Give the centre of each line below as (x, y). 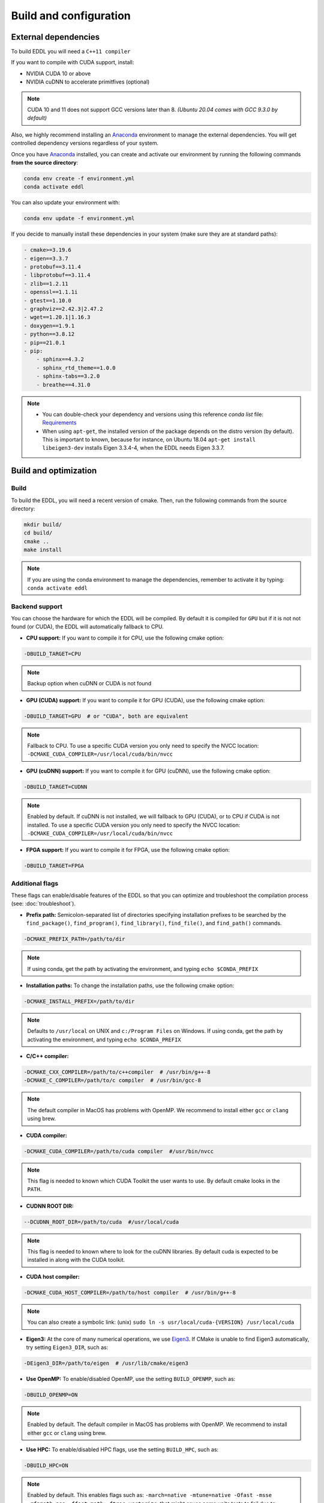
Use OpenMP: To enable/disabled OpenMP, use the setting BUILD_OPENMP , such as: (131, 1379)
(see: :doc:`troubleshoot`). (43, 904)
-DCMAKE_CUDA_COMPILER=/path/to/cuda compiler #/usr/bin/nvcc (119, 1151)
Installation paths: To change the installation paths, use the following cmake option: (130, 985)
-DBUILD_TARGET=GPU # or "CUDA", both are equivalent (106, 716)
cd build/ (38, 533)
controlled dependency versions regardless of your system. (85, 143)
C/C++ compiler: (47, 1056)
